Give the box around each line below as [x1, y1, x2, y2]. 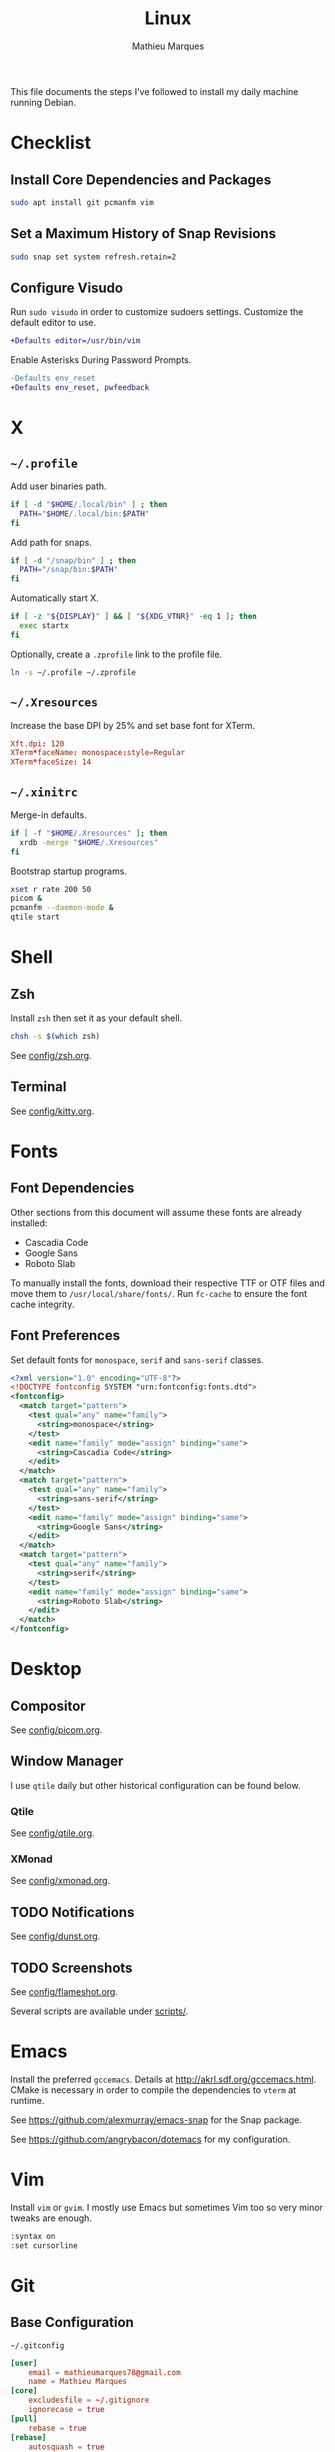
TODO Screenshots [10, 1959, 133, 1976]
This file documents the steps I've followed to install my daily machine [10, 85, 299, 97]
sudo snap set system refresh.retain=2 [10, 252, 177, 262]
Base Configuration [10, 2314, 135, 2331]
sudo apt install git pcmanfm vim [10, 197, 155, 207]
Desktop [10, 1658, 82, 1681]
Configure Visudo [10, 279, 123, 296]
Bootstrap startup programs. [10, 865, 128, 877]
